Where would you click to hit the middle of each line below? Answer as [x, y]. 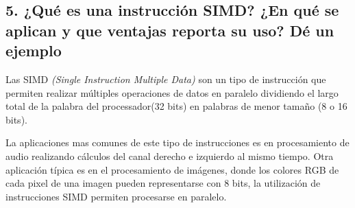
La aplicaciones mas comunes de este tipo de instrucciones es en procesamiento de [177, 142]
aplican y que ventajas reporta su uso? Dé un [170, 30]
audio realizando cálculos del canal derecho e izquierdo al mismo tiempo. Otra [170, 155]
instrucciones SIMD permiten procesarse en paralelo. [116, 196]
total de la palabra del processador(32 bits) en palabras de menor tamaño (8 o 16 [176, 106]
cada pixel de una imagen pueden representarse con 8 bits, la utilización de [163, 183]
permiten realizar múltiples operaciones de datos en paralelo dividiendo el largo [172, 92]
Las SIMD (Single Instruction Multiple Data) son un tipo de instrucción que [166, 79]
